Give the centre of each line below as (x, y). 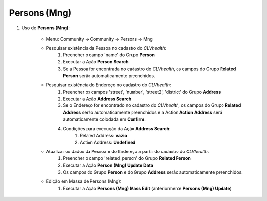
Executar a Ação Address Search (97, 99)
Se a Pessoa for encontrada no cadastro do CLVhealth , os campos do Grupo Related (150, 69)
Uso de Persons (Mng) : (46, 28)
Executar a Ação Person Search (96, 62)
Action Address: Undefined (108, 142)
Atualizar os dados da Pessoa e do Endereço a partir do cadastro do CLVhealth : (128, 151)
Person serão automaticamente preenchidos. (109, 75)
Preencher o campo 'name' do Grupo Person (109, 55)
